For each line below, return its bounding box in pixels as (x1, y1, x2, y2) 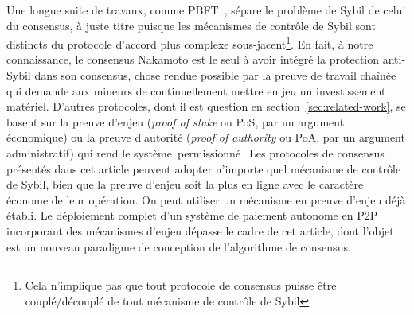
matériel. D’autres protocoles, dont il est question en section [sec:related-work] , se (6, 98, 406, 115)
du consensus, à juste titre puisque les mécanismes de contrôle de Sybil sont (6, 17, 376, 33)
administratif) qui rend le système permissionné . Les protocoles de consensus (6, 145, 385, 161)
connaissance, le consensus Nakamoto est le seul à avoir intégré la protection (6, 51, 380, 68)
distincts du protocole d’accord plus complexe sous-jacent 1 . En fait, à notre (6, 33, 373, 52)
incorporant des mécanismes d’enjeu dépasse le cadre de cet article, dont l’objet (6, 222, 394, 239)
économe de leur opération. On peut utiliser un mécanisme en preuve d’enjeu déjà (6, 191, 406, 208)
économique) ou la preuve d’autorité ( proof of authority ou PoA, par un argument (6, 129, 405, 146)
